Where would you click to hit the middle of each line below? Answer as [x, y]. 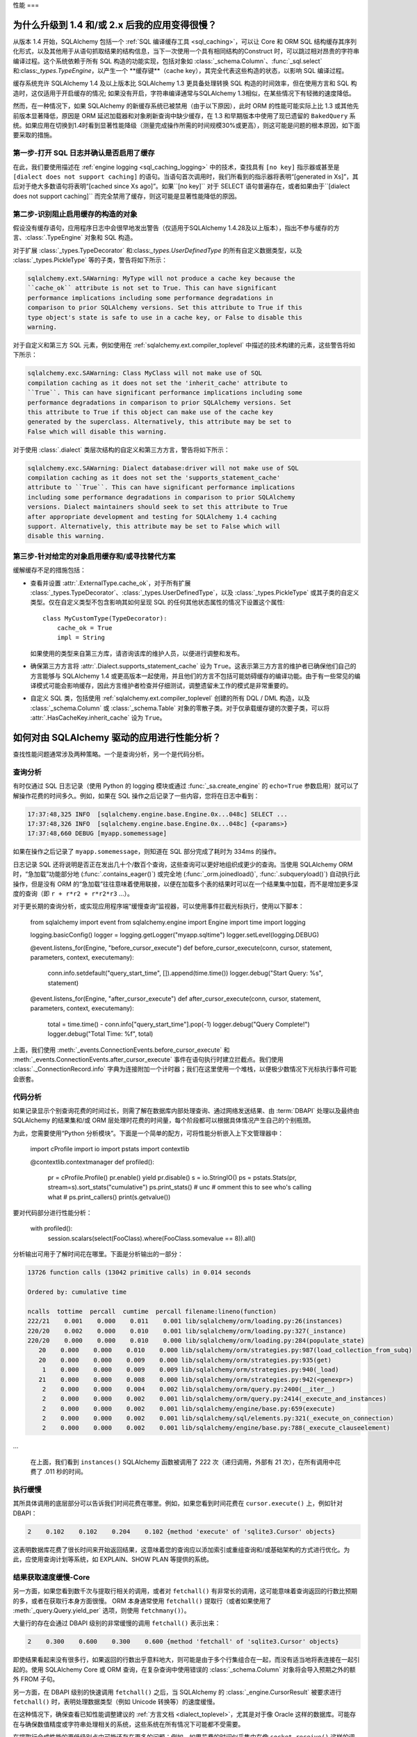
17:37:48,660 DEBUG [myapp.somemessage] [97, 833]
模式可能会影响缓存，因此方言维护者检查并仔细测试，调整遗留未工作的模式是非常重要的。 [164, 686]
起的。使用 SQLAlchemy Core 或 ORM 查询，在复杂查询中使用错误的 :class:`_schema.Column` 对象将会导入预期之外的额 [184, 1669]
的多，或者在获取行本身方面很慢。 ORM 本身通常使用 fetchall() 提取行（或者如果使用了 [142, 1601]
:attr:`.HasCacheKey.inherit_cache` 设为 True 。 [98, 718]
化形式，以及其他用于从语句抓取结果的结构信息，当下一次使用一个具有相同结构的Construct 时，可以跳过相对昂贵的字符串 [186, 51]
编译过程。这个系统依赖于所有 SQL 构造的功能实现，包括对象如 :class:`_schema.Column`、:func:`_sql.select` [167, 61]
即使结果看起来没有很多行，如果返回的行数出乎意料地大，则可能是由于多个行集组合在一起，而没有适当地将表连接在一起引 [186, 1660]
